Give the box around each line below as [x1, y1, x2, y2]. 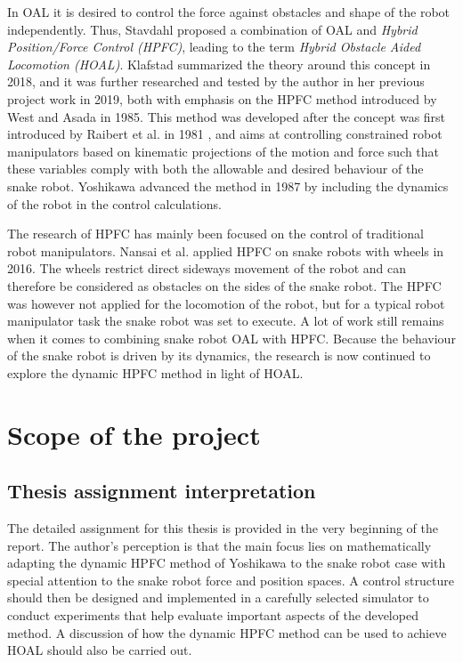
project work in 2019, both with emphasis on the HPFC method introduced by [7, 89, 437, 108]
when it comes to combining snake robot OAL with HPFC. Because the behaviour [7, 328, 456, 347]
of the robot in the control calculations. [7, 194, 222, 213]
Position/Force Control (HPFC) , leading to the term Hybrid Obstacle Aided [7, 37, 421, 56]
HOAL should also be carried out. [7, 641, 192, 659]
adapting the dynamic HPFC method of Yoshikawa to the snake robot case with [7, 553, 446, 572]
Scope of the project [7, 416, 261, 452]
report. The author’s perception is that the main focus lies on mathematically [7, 536, 432, 554]
